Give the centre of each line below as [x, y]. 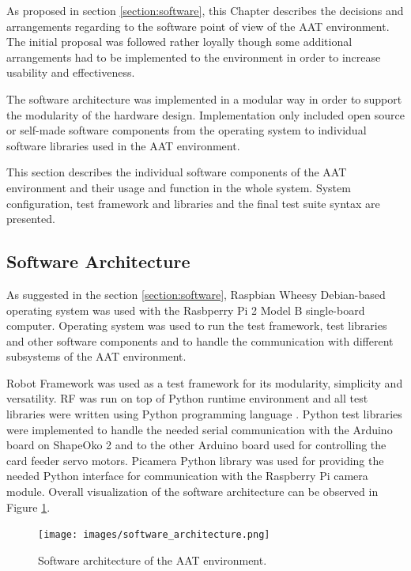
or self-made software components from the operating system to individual [187, 130]
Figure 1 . [28, 507]
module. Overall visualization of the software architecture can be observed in [192, 492]
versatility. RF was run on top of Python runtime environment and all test [187, 398]
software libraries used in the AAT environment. [123, 145]
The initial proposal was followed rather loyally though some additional [179, 42]
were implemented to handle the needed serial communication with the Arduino [200, 429]
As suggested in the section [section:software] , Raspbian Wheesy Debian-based [196, 294]
